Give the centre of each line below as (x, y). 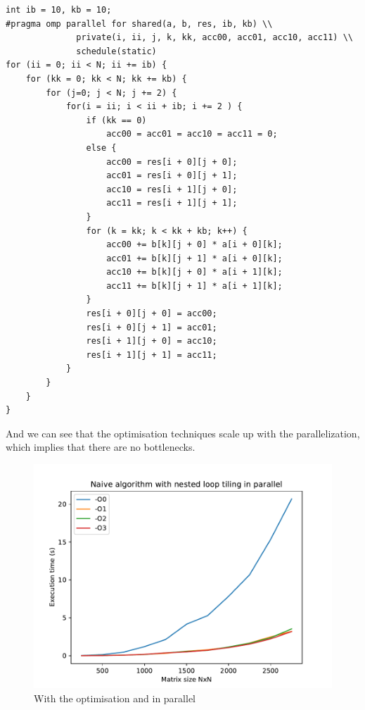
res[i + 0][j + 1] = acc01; (152, 327)
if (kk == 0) (116, 120)
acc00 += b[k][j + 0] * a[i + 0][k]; (194, 245)
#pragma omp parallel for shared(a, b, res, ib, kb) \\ (139, 24)
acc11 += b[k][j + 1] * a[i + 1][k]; (194, 286)
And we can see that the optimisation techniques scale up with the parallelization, (183, 433)
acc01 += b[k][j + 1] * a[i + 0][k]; (194, 258)
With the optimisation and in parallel (115, 698)
